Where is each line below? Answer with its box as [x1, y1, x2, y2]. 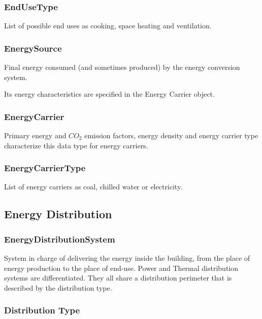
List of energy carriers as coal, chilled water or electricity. [4, 181, 183, 192]
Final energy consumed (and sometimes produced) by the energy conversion [4, 62, 240, 72]
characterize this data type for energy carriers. [4, 140, 148, 150]
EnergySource [4, 42, 62, 54]
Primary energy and [4, 130, 67, 141]
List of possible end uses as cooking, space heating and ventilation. [4, 20, 212, 31]
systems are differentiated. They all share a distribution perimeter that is [4, 272, 232, 283]
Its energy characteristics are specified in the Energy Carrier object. [4, 89, 215, 99]
